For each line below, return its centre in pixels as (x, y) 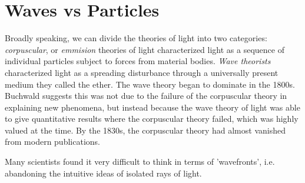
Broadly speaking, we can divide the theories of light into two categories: (136, 38)
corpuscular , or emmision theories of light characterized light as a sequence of (145, 49)
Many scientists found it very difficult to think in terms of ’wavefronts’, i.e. (140, 162)
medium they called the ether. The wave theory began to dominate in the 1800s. (150, 84)
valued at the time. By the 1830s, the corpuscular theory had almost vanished (145, 130)
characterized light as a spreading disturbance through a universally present (142, 72)
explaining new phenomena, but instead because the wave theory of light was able (152, 107)
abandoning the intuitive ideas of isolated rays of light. (103, 173)
